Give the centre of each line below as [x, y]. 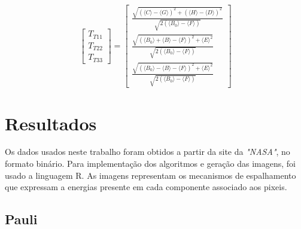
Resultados [51, 123]
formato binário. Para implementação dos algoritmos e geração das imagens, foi [150, 164]
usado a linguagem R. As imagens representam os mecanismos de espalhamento [150, 175]
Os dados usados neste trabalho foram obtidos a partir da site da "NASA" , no [148, 152]
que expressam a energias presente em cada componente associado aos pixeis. [146, 187]
